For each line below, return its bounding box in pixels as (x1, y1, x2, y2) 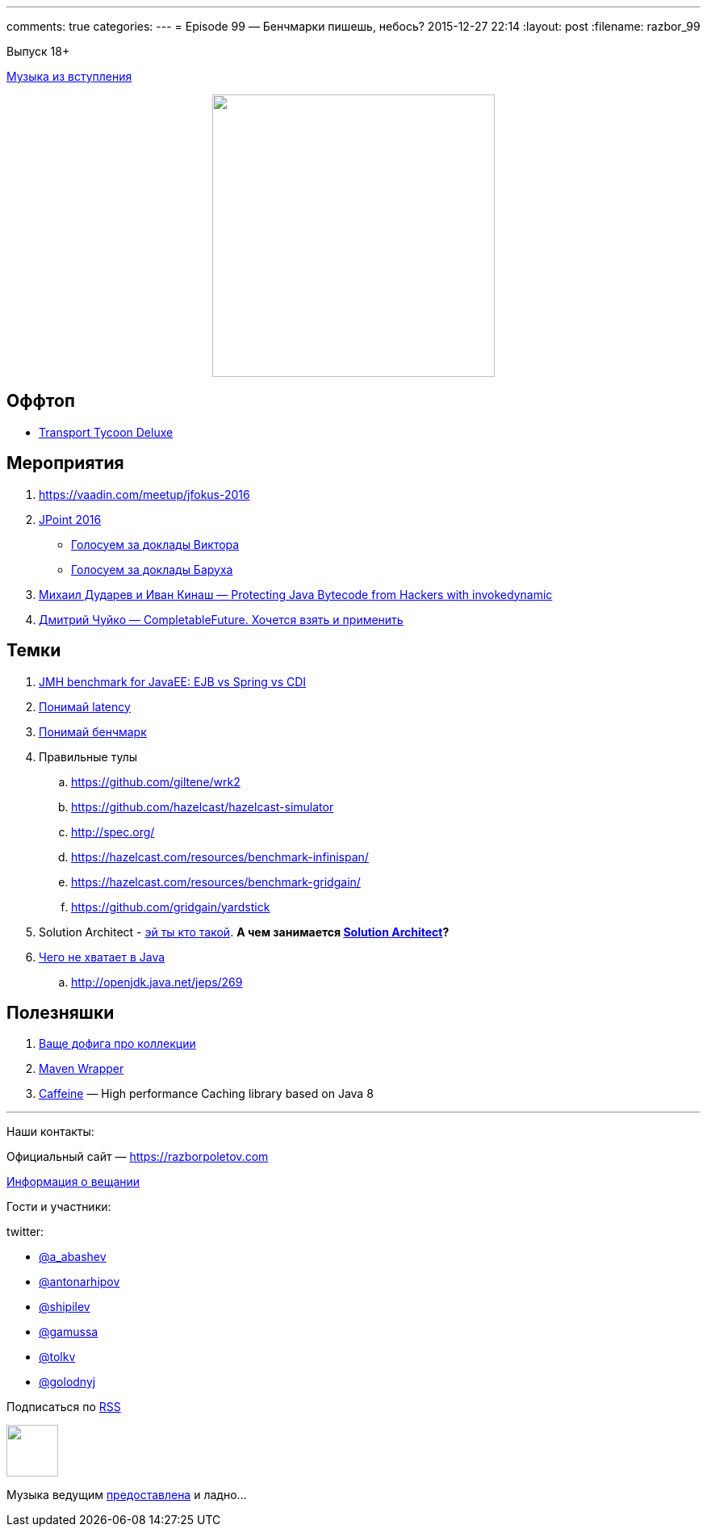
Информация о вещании (6, 1175, 140, 1189)
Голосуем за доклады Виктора (71, 537, 240, 551)
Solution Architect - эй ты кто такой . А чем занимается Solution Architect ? (39, 924, 450, 939)
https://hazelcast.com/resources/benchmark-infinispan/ (71, 849, 369, 864)
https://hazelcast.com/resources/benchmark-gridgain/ (71, 874, 361, 889)
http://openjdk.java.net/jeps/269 (71, 974, 243, 989)
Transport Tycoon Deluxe (39, 425, 174, 439)
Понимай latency (39, 699, 131, 714)
